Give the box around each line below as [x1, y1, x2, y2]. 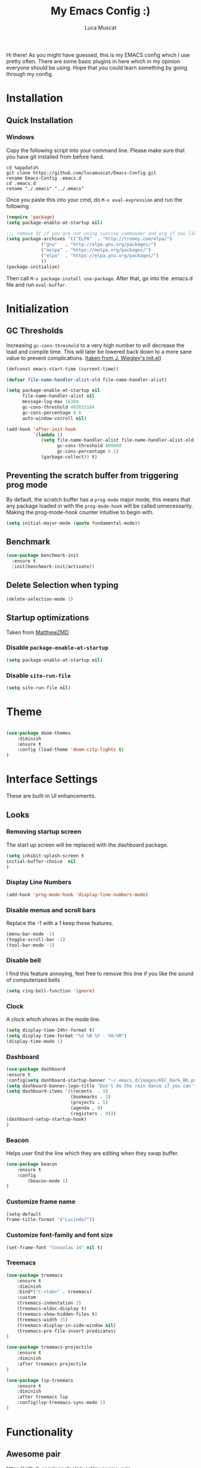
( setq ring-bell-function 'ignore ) [6, 988, 95, 994]
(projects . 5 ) [70, 1100, 109, 1106]
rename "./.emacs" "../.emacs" [6, 186, 84, 192]
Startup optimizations [6, 612, 90, 623]
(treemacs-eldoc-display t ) [17, 1306, 87, 1312]
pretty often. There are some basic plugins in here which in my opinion [6, 57, 181, 65]
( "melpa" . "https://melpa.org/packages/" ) [41, 247, 151, 253]
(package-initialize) [6, 263, 60, 270]
